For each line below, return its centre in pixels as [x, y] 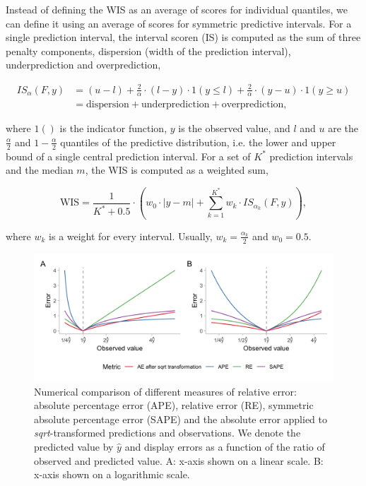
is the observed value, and [234, 128]
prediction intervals [311, 156]
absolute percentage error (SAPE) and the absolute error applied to [181, 419]
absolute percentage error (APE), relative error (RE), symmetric [174, 405]
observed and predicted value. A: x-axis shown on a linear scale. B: [179, 460]
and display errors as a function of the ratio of [225, 446]
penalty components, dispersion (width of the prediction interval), [148, 51]
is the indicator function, [113, 128]
